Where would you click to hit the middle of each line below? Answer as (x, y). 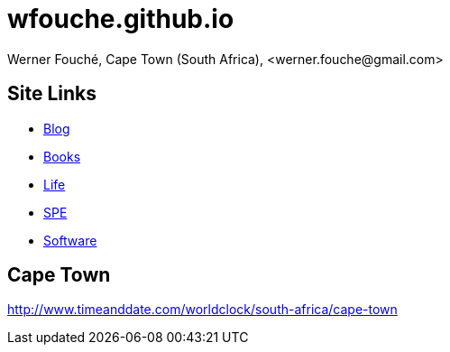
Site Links (52, 94)
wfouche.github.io (121, 19)
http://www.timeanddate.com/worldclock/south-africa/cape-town (202, 310)
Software (70, 240)
